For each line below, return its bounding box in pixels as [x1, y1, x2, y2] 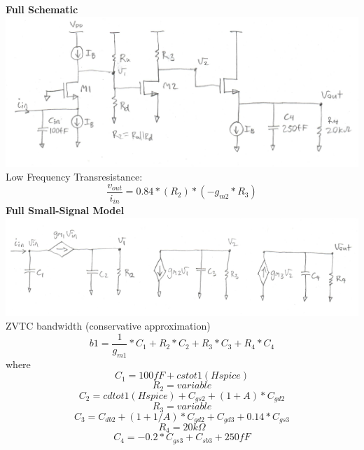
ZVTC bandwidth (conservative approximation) [6, 318, 211, 333]
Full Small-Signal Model [6, 203, 125, 218]
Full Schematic [6, 2, 78, 16]
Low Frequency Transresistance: [6, 169, 143, 184]
